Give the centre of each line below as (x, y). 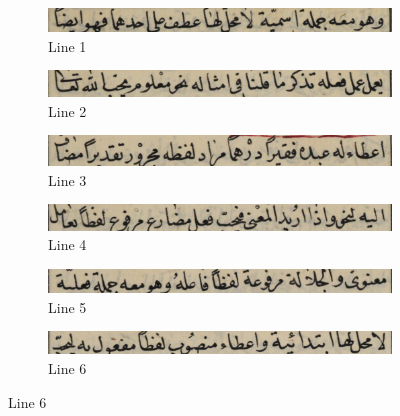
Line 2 (67, 110)
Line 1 (67, 45)
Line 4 (67, 244)
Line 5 (67, 306)
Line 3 (67, 179)
